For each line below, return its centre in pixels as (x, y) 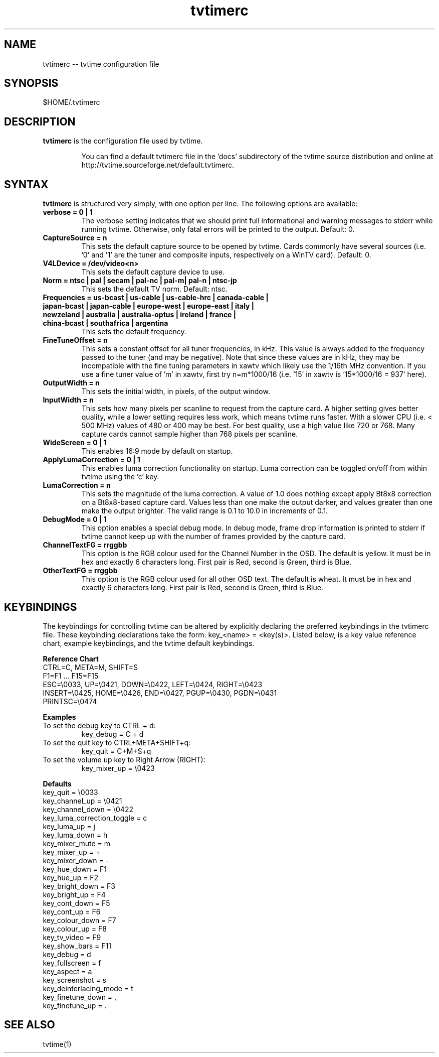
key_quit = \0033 (70, 792)
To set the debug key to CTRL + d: (99, 725)
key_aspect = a (67, 971)
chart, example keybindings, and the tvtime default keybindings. (149, 643)
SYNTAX (26, 184)
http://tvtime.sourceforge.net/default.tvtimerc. (158, 165)
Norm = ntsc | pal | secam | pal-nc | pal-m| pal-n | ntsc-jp (140, 281)
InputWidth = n (68, 400)
